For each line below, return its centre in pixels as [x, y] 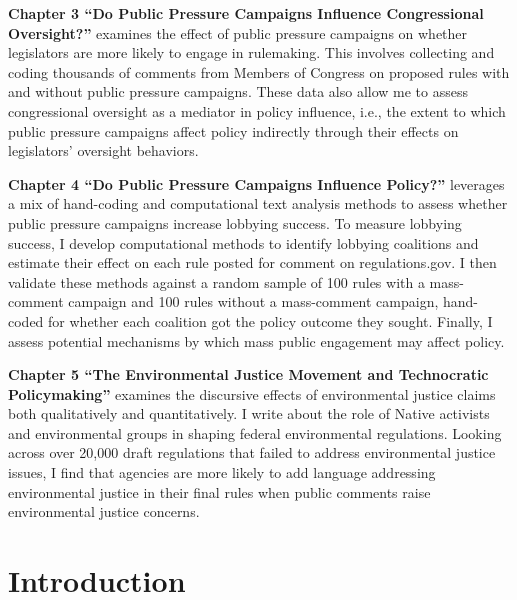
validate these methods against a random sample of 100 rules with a [216, 281]
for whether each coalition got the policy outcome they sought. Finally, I [270, 320]
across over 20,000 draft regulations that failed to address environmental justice [252, 452]
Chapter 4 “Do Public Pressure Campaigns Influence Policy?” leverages [256, 183]
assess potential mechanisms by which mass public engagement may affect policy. [256, 340]
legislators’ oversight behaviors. [103, 150]
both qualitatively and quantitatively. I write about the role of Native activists [249, 413]
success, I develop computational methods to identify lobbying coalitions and [243, 242]
